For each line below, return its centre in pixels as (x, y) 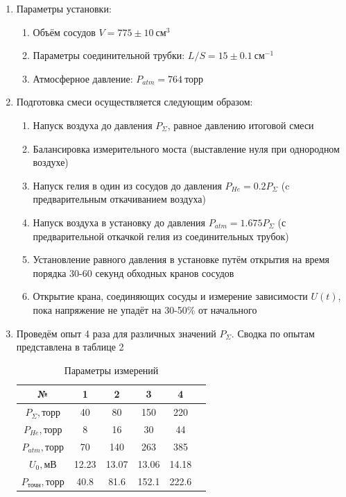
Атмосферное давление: (83, 78)
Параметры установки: (64, 8)
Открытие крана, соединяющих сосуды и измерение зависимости (170, 296)
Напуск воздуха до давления (93, 125)
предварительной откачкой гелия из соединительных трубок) (161, 236)
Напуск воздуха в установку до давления (119, 222)
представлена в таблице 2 (70, 347)
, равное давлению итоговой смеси (241, 125)
